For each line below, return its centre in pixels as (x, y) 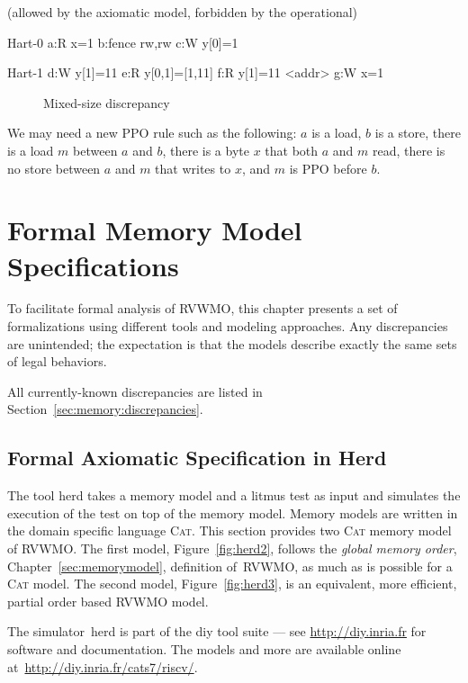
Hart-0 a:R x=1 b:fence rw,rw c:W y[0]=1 (123, 42)
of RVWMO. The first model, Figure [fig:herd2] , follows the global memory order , (232, 548)
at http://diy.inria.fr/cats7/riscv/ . (103, 666)
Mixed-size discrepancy (107, 102)
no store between (54, 168)
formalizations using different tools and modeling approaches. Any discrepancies (228, 326)
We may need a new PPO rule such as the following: (152, 133)
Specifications (93, 265)
